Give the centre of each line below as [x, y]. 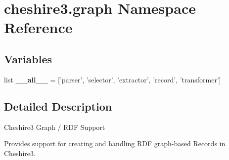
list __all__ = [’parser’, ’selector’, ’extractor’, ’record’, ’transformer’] [113, 79]
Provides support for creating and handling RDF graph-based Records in [115, 143]
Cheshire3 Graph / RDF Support [55, 127]
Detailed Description [58, 106]
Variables [28, 59]
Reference [38, 27]
